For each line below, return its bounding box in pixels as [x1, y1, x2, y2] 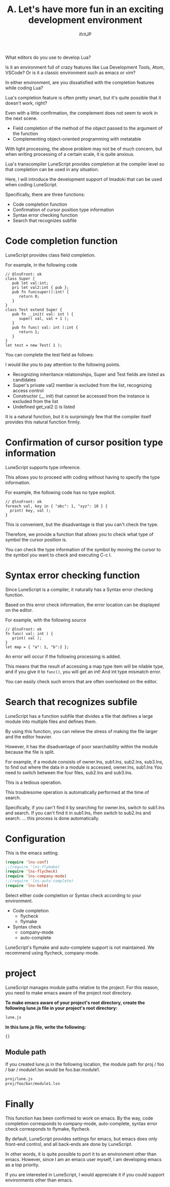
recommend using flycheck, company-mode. [5, 949, 99, 955]
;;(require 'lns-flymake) [5, 864, 60, 869]
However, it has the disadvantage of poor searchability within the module [5, 743, 158, 749]
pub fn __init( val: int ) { [12, 311, 74, 317]
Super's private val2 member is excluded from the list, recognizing [12, 382, 152, 388]
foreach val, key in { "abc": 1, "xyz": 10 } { [5, 504, 108, 509]
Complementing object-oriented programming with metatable [12, 136, 141, 142]
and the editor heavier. [5, 734, 52, 740]
